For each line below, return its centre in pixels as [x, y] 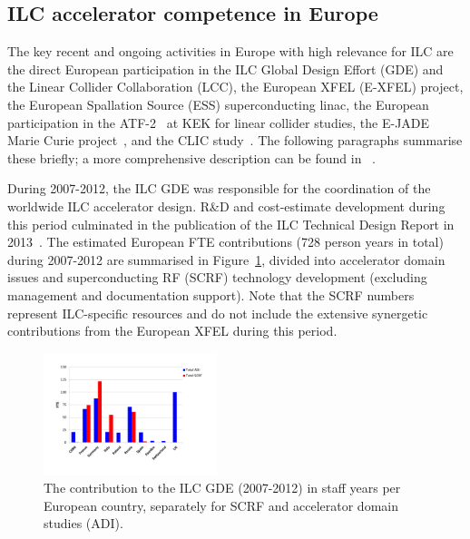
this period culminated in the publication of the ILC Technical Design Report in [231, 224]
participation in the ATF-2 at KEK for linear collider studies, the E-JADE [219, 122]
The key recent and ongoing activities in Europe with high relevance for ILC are [230, 51]
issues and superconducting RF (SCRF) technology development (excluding [217, 277]
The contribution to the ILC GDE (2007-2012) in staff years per [222, 488]
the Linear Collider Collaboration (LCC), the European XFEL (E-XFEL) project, [235, 87]
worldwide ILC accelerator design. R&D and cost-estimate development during [226, 206]
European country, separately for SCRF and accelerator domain [221, 505]
